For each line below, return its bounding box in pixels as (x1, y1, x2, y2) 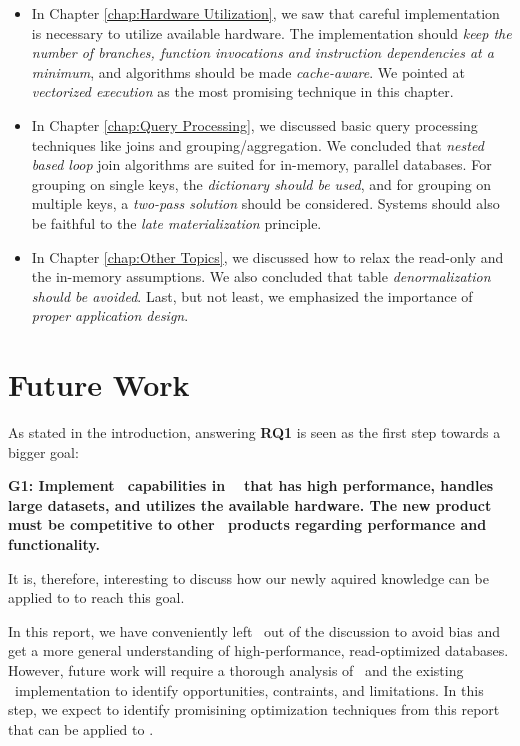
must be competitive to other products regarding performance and (8, 514, 487, 535)
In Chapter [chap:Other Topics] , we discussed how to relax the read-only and (31, 246, 504, 267)
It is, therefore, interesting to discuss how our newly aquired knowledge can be (8, 567, 489, 588)
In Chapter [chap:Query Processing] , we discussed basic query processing (31, 114, 478, 135)
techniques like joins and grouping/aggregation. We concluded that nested (31, 134, 484, 155)
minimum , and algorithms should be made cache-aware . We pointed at (31, 61, 465, 82)
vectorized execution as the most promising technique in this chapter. (31, 81, 454, 102)
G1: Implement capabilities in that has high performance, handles (8, 475, 494, 496)
